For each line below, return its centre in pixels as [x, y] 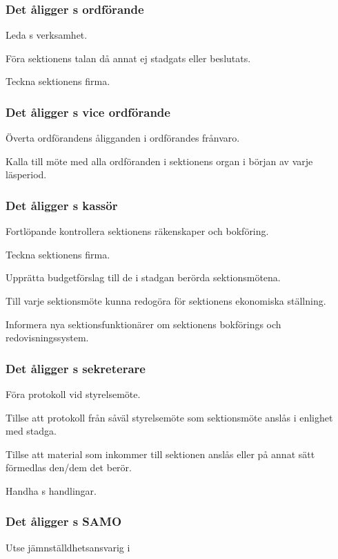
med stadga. [31, 431]
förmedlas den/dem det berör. [69, 467]
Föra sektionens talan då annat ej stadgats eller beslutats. [128, 58]
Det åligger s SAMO [64, 521]
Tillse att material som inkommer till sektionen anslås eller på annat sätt [160, 454]
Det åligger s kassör [62, 205]
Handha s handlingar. [51, 490]
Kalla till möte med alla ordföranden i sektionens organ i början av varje [159, 161]
